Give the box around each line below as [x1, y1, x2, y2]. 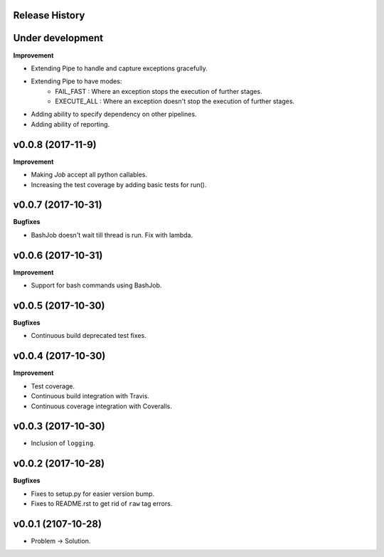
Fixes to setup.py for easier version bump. [31, 489, 155, 498]
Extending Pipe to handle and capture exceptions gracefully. [31, 64, 208, 73]
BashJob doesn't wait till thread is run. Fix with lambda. [31, 230, 193, 239]
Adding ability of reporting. [31, 120, 110, 128]
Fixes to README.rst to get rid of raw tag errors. [31, 499, 173, 508]
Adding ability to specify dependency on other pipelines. [31, 110, 197, 119]
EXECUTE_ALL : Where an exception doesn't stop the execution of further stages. [55, 97, 295, 106]
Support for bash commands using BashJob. [31, 281, 162, 290]
